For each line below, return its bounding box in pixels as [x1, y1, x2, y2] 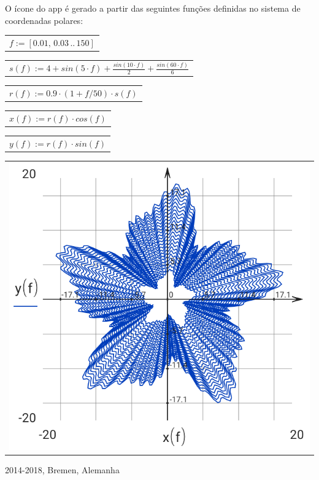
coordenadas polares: [5, 14, 83, 26]
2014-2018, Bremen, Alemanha [5, 463, 120, 476]
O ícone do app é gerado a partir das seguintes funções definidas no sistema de [5, 2, 301, 14]
